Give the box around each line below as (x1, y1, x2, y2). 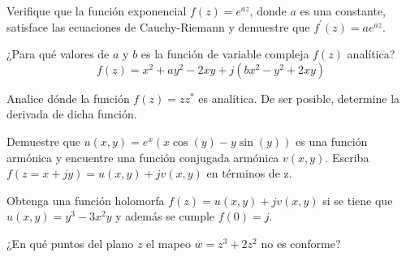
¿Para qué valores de (6, 45, 110, 62)
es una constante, (300, 2, 386, 19)
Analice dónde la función (6, 89, 130, 106)
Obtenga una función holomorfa (6, 191, 165, 208)
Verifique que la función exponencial (6, 2, 187, 19)
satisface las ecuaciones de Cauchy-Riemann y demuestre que (6, 18, 310, 35)
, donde (249, 2, 287, 19)
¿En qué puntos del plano (6, 234, 134, 251)
